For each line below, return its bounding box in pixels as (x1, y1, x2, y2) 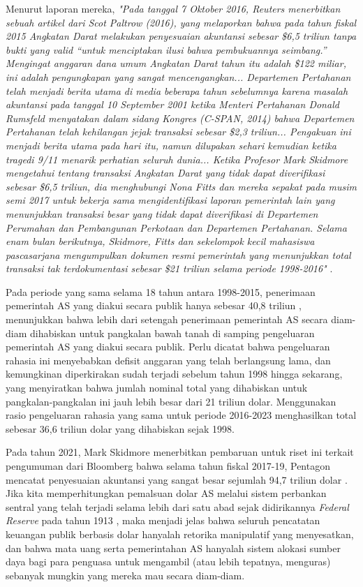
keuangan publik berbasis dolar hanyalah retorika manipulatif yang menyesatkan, (6, 526, 354, 541)
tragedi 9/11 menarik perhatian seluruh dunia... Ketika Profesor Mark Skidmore (6, 151, 348, 166)
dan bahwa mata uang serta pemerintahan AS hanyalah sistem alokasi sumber (6, 540, 341, 555)
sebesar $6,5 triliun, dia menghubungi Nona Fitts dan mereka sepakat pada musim (6, 179, 357, 193)
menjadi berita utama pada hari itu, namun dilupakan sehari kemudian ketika (6, 138, 336, 152)
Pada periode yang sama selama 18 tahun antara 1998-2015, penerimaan (6, 284, 316, 299)
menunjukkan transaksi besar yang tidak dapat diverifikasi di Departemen (6, 206, 318, 221)
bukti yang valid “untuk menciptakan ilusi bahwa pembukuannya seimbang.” (6, 42, 327, 57)
